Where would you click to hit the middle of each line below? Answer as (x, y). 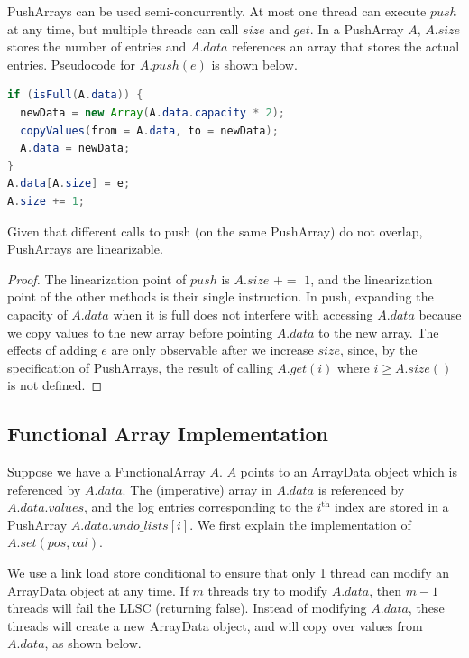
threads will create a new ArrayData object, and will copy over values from (215, 625)
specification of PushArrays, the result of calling (140, 367)
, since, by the (378, 350)
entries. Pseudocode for (71, 64)
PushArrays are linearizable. (85, 249)
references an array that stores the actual (346, 46)
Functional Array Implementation (168, 434)
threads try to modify (267, 590)
